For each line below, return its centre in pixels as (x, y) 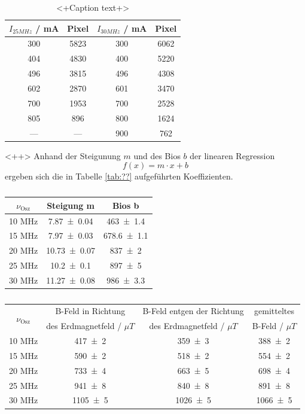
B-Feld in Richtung (90, 311)
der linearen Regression (232, 155)
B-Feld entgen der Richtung (193, 311)
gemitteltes (274, 311)
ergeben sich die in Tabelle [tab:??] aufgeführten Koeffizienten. (119, 176)
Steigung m (71, 205)
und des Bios (157, 155)
